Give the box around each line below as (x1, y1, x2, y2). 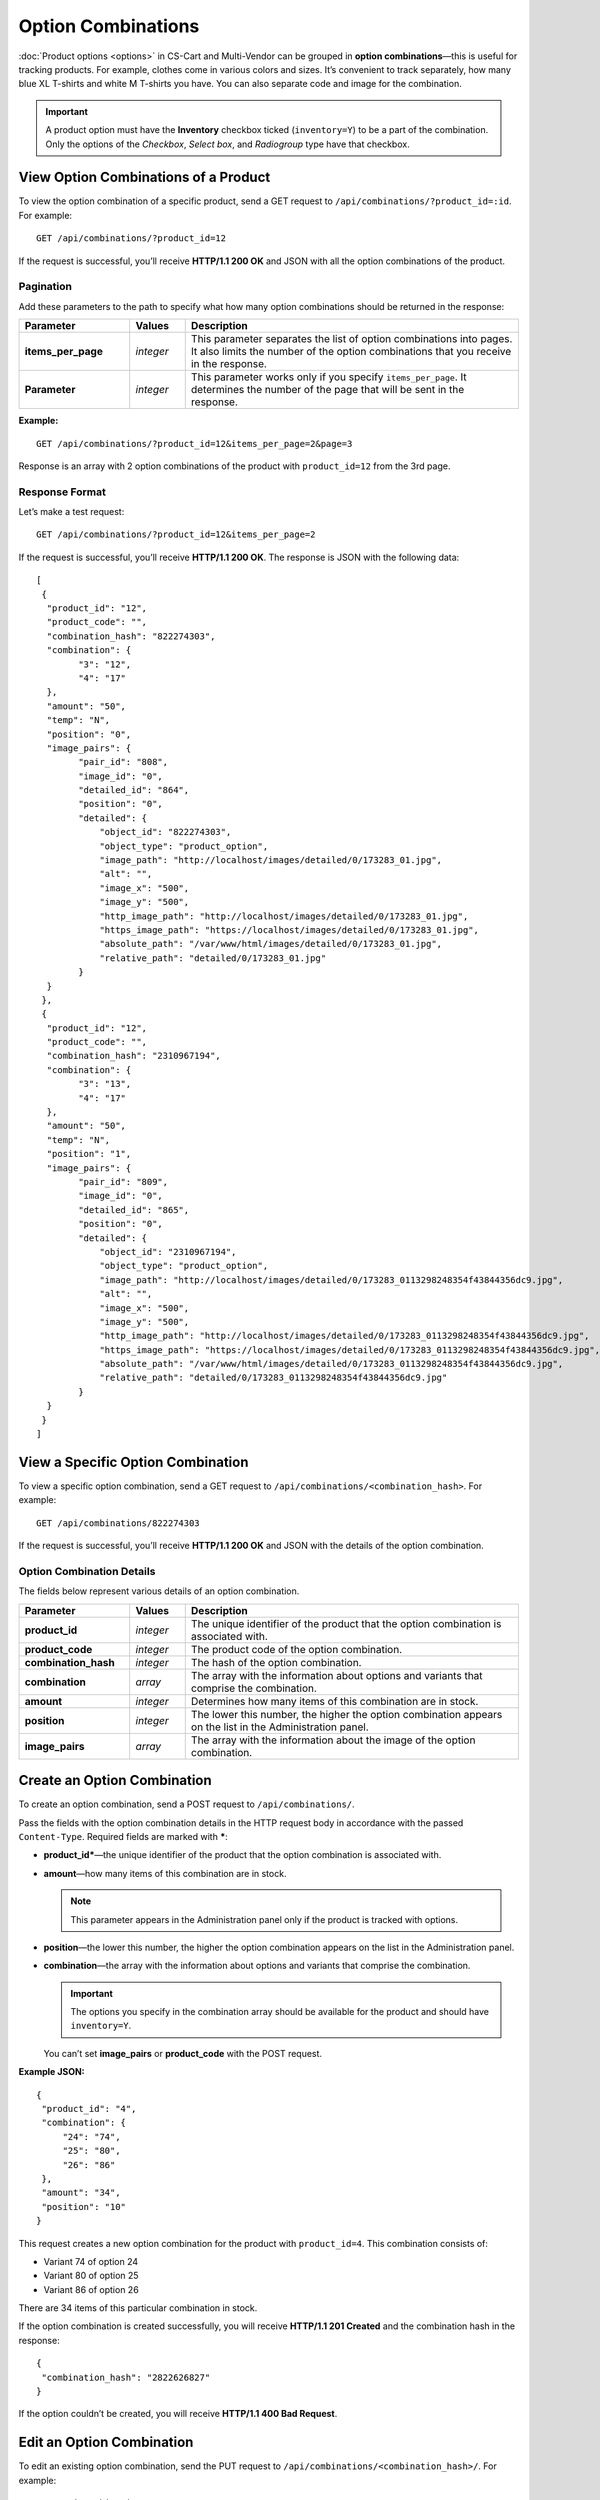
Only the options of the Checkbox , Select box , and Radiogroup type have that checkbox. (45, 138, 410, 150)
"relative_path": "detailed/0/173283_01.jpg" (99, 952, 327, 964)
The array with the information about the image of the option (190, 1733, 476, 1747)
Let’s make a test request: (18, 506, 125, 518)
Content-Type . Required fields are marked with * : (18, 1830, 229, 1842)
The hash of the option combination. (190, 1655, 362, 1669)
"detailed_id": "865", (78, 1204, 190, 1215)
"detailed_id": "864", (78, 785, 190, 796)
